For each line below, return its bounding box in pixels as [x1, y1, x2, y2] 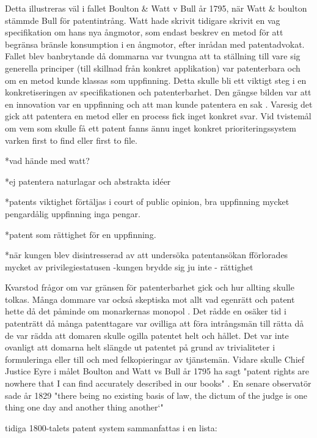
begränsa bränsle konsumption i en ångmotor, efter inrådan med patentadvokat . [5, 37, 305, 50]
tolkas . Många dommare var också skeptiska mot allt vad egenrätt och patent [5, 292, 295, 305]
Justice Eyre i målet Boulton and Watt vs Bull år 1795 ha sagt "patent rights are [5, 365, 310, 377]
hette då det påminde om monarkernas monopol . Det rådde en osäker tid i [5, 305, 286, 317]
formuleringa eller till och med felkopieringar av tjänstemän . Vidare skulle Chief [5, 352, 305, 365]
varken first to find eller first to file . [5, 133, 137, 146]
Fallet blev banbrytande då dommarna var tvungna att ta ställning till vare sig [5, 50, 301, 62]
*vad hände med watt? [5, 154, 90, 167]
